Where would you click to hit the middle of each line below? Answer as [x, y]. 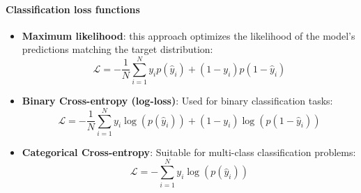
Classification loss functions [73, 9]
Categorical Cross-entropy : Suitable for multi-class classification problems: [189, 152]
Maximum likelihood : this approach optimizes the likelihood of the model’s [189, 35]
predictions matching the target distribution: [117, 49]
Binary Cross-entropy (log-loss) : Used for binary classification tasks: [177, 101]
